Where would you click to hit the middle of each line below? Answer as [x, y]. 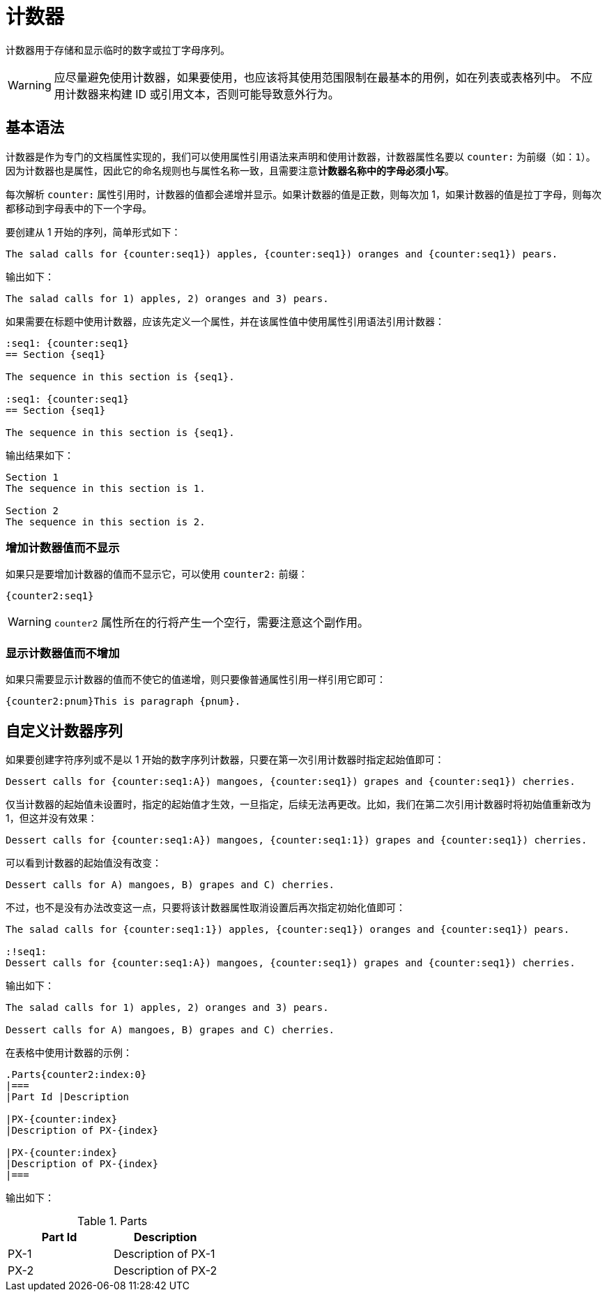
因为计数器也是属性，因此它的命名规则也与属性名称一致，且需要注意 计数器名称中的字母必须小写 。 [230, 170]
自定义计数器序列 [64, 730]
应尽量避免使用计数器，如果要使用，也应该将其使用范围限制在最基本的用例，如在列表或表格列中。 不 [318, 77]
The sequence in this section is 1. [106, 488]
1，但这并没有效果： [52, 818]
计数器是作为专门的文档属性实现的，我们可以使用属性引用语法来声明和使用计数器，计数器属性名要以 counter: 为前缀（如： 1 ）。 [301, 156]
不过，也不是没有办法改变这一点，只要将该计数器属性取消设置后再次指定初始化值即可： [206, 907]
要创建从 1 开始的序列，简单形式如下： [93, 232]
